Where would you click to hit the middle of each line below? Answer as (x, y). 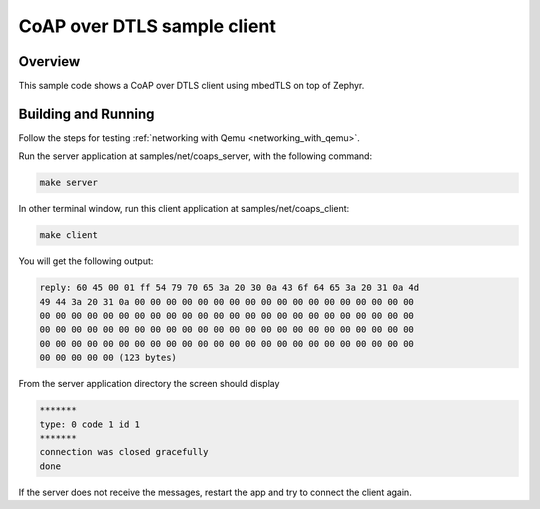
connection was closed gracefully (124, 452)
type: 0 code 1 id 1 (89, 424)
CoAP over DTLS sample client (147, 26)
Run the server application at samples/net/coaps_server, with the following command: (195, 156)
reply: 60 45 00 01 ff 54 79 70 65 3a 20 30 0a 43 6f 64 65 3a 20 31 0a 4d (229, 288)
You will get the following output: (86, 261)
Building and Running (86, 113)
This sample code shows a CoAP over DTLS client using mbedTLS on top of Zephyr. (191, 86)
